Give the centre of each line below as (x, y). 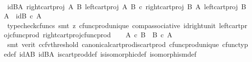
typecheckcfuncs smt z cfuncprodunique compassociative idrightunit (111, 25)
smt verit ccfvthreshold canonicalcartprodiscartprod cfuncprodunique (113, 44)
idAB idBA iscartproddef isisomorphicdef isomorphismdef (108, 54)
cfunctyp (235, 44)
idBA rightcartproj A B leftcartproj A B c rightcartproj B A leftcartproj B (126, 6)
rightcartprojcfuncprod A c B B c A (108, 35)
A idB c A (23, 16)
